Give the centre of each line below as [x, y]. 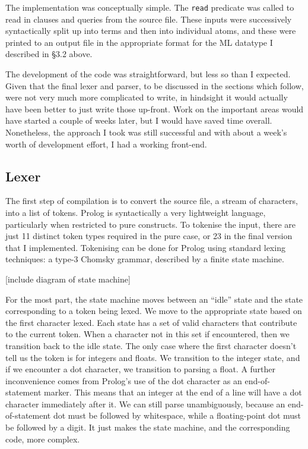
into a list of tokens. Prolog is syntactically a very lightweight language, [136, 212]
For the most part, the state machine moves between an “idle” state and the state [154, 299]
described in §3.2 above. [49, 54]
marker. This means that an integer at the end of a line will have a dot [173, 392]
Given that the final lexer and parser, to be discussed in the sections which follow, [155, 85]
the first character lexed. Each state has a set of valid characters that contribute [151, 322]
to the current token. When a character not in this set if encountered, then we [147, 334]
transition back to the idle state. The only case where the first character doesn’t [151, 345]
